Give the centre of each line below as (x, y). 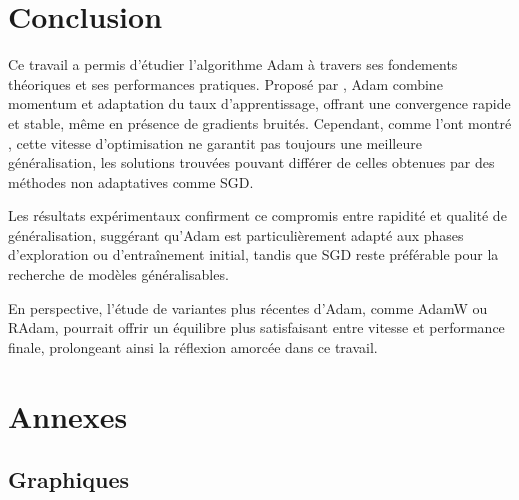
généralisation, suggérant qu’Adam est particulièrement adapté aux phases (236, 234)
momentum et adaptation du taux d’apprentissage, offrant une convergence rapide (259, 103)
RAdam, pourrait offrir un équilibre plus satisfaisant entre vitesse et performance (256, 327)
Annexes (68, 415)
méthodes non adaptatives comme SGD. (131, 181)
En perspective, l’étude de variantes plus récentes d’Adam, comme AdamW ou (248, 307)
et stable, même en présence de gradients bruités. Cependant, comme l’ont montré (260, 122)
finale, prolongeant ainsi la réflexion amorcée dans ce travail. (193, 346)
